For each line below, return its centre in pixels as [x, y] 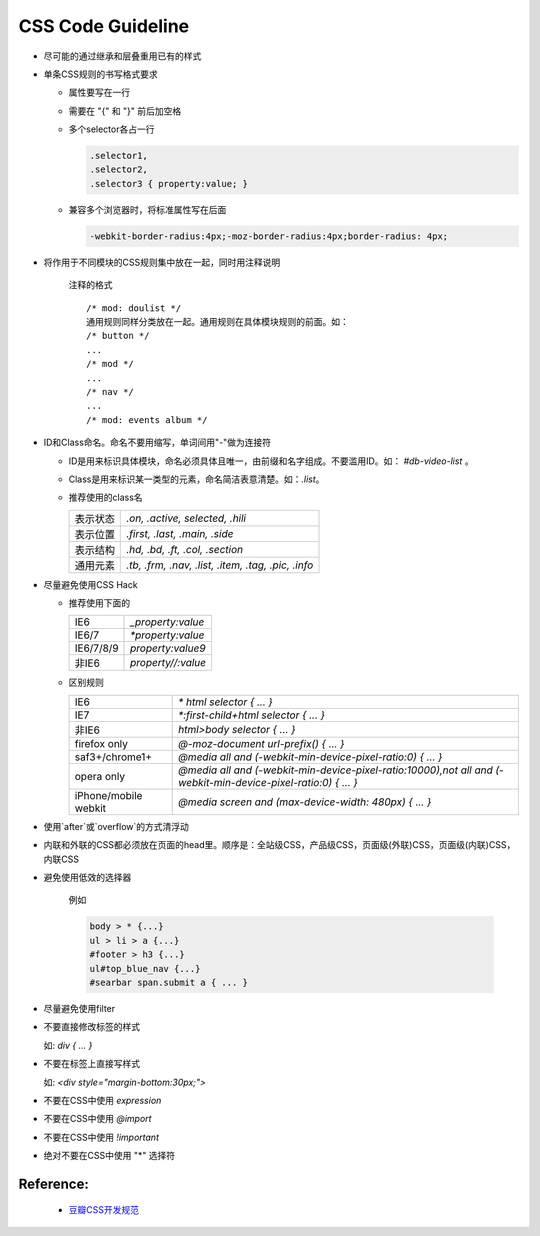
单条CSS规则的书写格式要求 [101, 74]
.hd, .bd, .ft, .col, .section [185, 549]
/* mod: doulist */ [134, 308]
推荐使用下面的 [99, 603]
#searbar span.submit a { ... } [169, 982]
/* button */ [118, 336]
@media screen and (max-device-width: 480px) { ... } [305, 802]
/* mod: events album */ [147, 419]
